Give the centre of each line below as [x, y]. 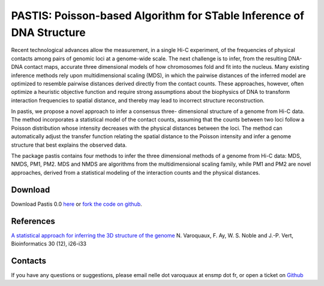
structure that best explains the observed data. [69, 145]
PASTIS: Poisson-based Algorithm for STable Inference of [158, 16]
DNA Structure [49, 32]
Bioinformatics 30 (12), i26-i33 [49, 244]
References [33, 221]
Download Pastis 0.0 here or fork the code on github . [76, 204]
